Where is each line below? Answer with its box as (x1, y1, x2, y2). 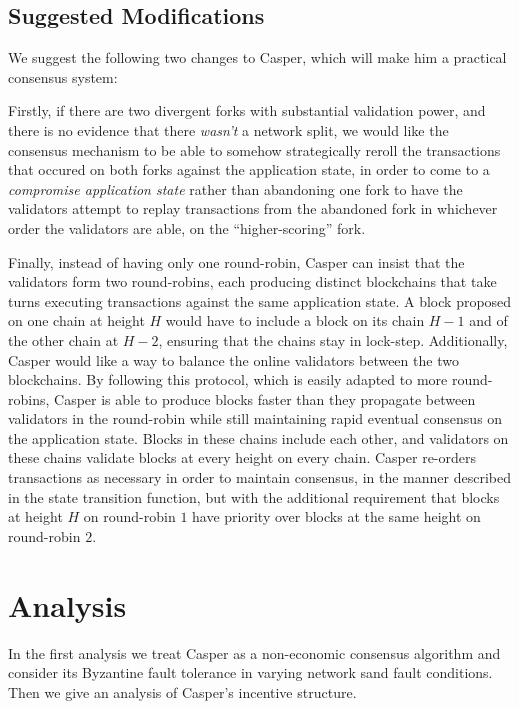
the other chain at (8, 329, 119, 350)
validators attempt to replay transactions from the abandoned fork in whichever (8, 198, 498, 219)
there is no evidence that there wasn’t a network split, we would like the (8, 119, 449, 140)
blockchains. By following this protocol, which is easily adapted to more (8, 369, 448, 390)
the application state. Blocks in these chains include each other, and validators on (8, 427, 509, 448)
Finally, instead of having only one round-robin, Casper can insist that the (8, 251, 465, 272)
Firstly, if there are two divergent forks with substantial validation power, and (8, 100, 486, 121)
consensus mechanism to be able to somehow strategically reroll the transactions (8, 139, 501, 160)
